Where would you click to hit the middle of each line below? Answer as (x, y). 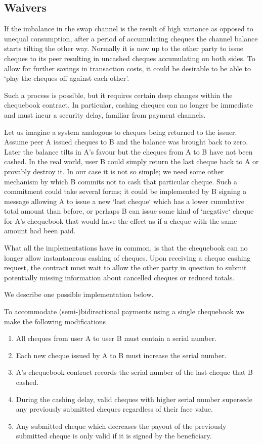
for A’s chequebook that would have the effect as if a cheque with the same (121, 220)
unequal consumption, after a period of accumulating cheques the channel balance (131, 38)
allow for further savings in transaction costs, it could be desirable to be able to (127, 68)
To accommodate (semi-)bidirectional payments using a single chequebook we (124, 311)
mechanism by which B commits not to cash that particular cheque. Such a (121, 181)
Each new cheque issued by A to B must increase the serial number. (121, 355)
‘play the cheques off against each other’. (67, 78)
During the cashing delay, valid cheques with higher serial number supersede (134, 399)
